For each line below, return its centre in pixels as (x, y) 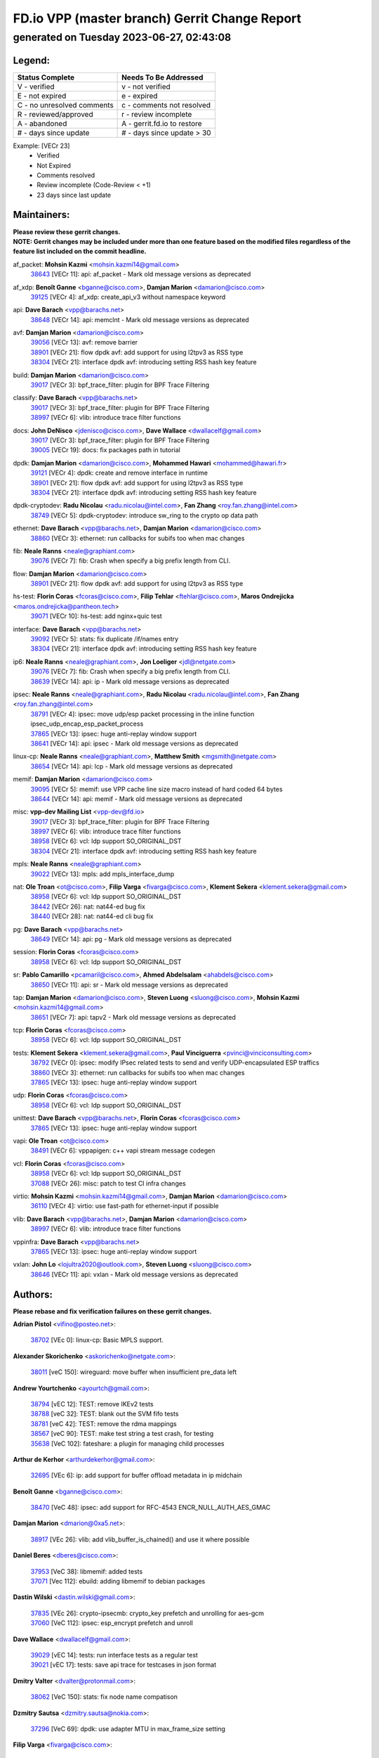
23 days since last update (74, 195)
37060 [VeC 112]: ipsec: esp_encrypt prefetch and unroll (112, 1623)
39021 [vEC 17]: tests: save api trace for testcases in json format (124, 1665)
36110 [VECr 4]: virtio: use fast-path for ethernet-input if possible (125, 1206)
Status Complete (46, 77)
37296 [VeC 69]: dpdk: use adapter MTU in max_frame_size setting (128, 1728)
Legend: (32, 60)
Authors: (33, 1294)
